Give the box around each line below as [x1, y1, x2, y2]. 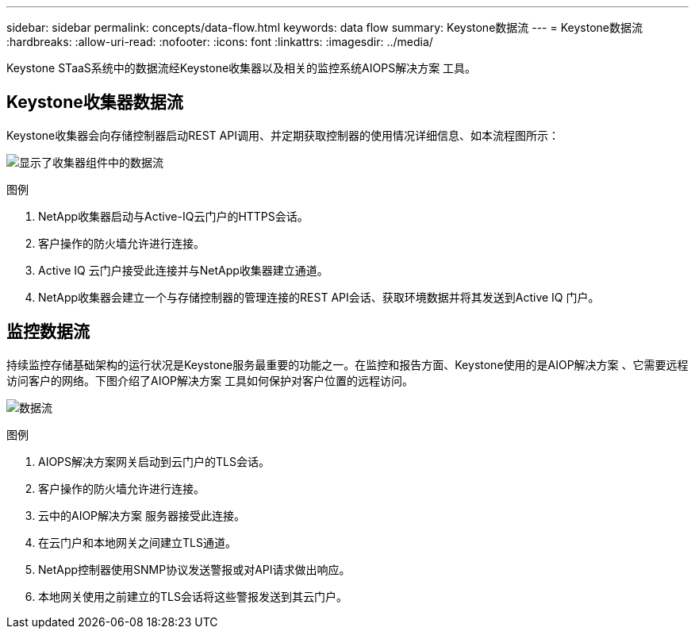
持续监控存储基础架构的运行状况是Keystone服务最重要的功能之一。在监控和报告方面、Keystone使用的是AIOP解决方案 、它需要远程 [6, 357, 689, 371]
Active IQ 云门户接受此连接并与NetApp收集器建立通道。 [38, 263, 328, 277]
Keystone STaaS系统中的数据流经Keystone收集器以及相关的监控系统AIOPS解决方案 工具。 [6, 61, 477, 75]
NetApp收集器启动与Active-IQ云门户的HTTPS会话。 [38, 209, 309, 223]
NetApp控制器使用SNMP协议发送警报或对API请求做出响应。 [38, 562, 351, 576]
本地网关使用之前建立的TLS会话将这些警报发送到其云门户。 [38, 589, 347, 603]
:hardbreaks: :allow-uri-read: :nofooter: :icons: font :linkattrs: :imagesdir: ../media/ [6, 35, 433, 48]
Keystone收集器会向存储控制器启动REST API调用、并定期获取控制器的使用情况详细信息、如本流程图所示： [6, 128, 559, 142]
